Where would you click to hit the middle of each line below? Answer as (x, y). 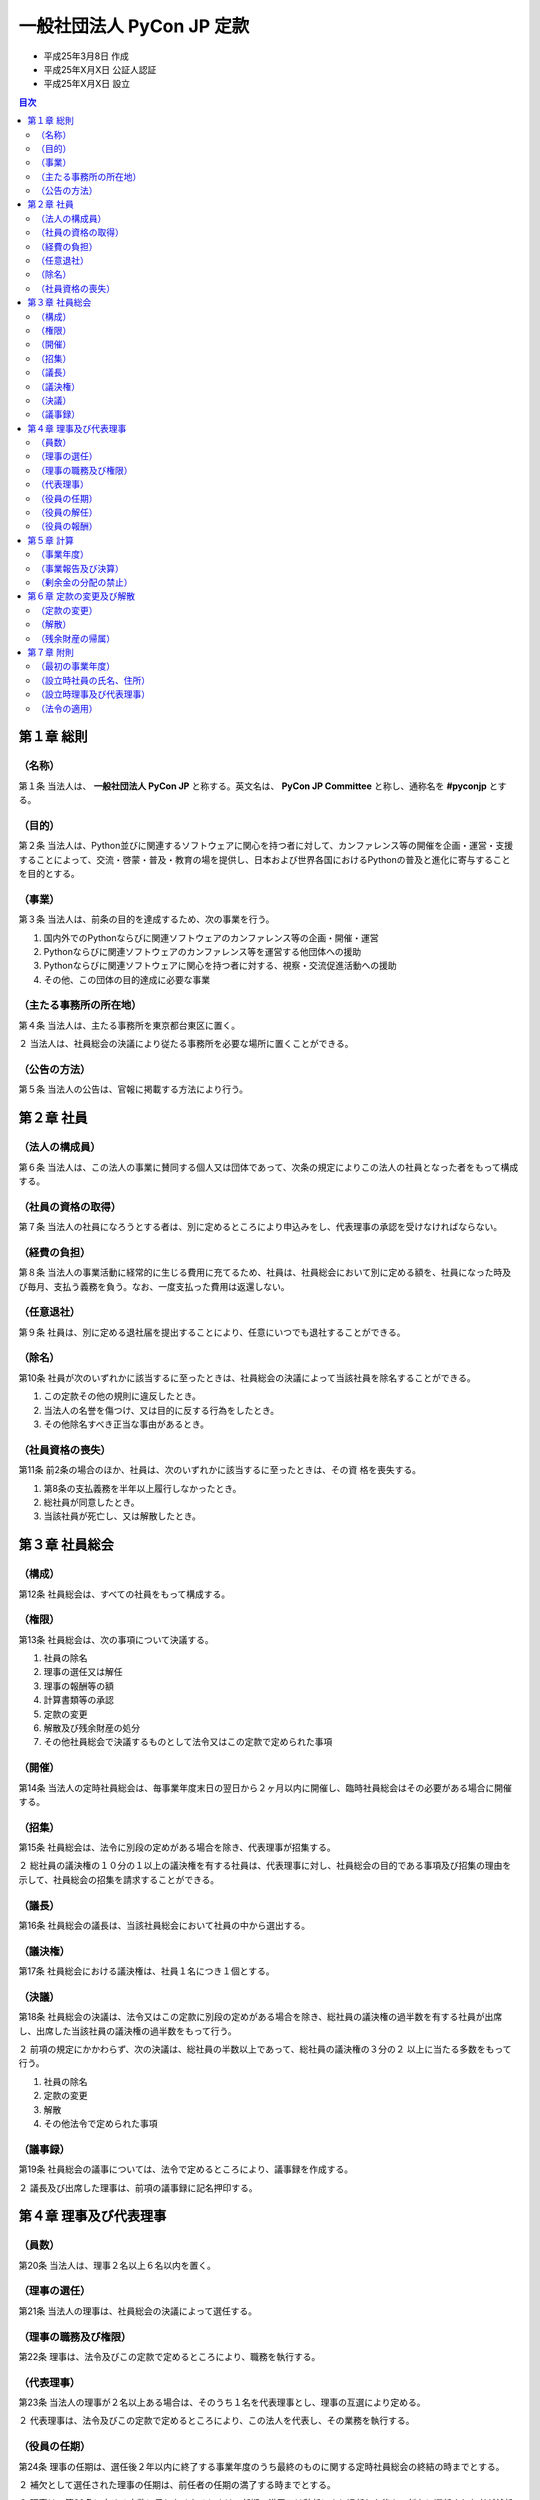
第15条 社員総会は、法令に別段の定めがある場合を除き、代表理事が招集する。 (177, 1847)
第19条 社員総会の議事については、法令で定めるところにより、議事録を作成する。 (186, 2169)
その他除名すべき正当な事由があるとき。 (126, 1424)
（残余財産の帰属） (75, 638)
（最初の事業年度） (75, 666)
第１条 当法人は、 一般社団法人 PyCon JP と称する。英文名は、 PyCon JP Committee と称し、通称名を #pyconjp (252, 786)
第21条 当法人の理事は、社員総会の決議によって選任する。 (138, 2311)
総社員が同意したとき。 (91, 1502)
